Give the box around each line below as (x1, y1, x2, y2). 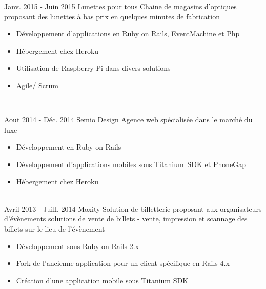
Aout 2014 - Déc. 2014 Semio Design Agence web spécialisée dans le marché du (4, 114, 253, 125)
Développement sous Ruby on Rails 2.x (16, 240, 139, 251)
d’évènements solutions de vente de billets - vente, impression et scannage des (4, 213, 248, 224)
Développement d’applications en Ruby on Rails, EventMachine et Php (16, 28, 240, 39)
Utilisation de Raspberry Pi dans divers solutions (16, 63, 171, 73)
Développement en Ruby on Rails (16, 141, 121, 152)
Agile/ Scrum (16, 79, 58, 90)
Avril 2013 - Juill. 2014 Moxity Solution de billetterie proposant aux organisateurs (4, 203, 262, 214)
